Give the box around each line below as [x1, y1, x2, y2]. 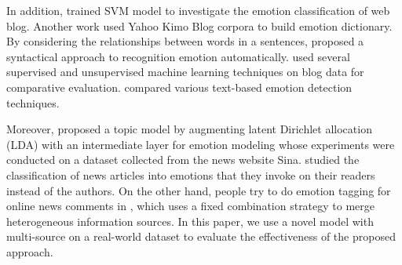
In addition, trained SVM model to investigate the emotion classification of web [6, 2, 390, 18]
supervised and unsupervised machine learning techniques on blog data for [6, 64, 364, 80]
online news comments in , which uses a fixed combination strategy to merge [6, 198, 375, 214]
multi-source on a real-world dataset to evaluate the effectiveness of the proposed [6, 228, 396, 245]
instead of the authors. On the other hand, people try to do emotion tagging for [6, 182, 391, 198]
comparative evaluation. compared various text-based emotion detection [6, 78, 353, 95]
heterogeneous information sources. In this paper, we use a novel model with [6, 212, 374, 229]
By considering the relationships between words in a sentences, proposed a [6, 33, 364, 49]
